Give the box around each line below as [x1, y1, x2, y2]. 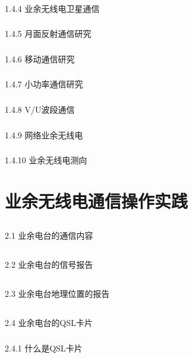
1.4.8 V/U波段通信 [5, 103, 75, 115]
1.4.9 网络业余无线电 [5, 128, 83, 141]
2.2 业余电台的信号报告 [5, 258, 93, 271]
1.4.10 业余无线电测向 [5, 154, 87, 166]
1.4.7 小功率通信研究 [5, 78, 83, 90]
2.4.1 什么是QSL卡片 [5, 341, 83, 354]
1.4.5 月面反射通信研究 [5, 27, 91, 40]
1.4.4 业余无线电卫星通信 [5, 2, 100, 14]
